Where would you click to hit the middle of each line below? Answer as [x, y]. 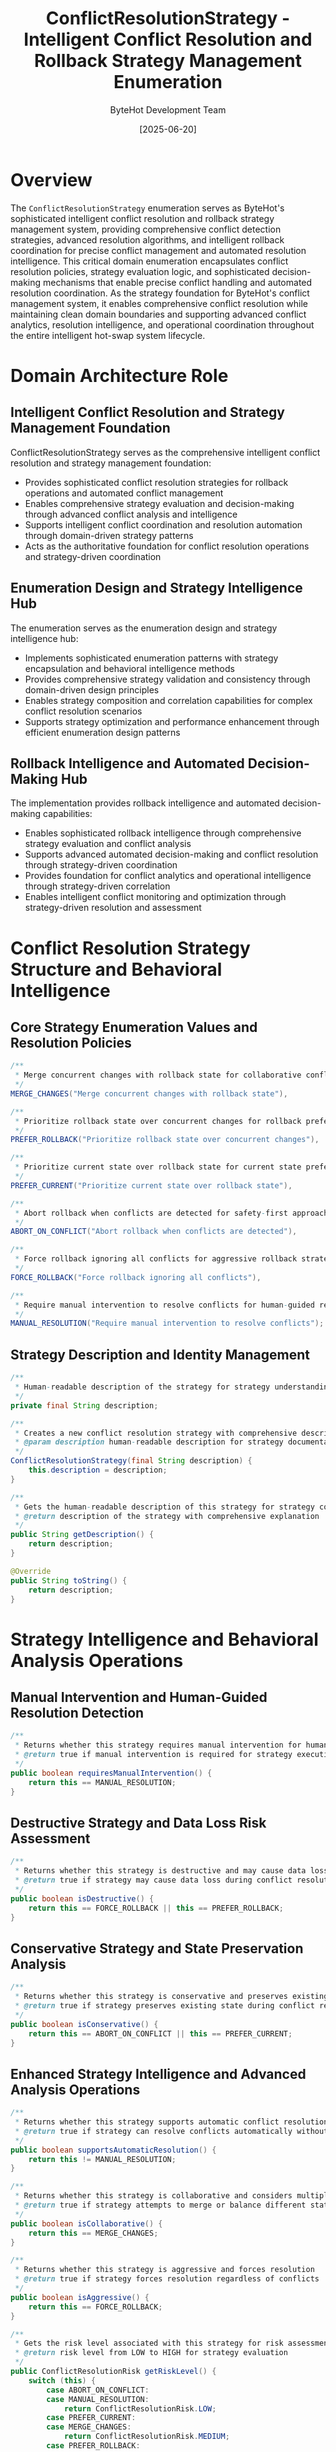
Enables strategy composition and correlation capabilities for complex [168, 700]
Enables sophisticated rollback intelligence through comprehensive [163, 833]
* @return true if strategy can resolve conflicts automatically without [171, 2131]
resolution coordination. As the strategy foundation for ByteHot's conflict [160, 293]
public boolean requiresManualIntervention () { [111, 1773]
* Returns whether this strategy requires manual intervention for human [171, 1745]
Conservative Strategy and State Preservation [157, 1948]
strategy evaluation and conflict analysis [108, 844]
